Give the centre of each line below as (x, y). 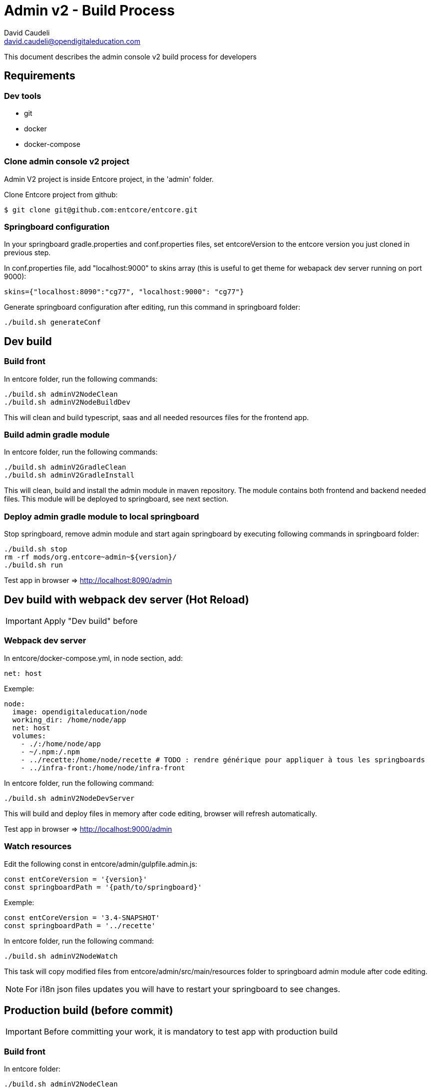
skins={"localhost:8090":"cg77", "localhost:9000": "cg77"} (124, 292)
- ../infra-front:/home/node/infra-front (103, 768)
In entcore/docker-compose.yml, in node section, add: (93, 658)
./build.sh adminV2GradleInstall (69, 475)
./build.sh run (34, 565)
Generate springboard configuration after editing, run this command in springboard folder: (152, 307)
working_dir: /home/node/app (69, 720)
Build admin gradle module (57, 435)
